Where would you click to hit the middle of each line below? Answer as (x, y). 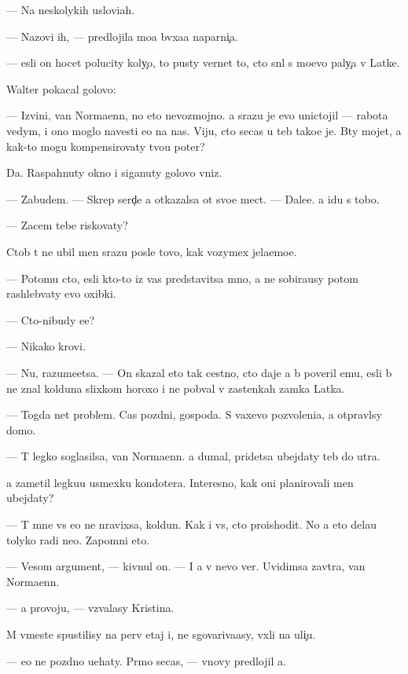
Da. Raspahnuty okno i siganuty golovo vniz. (114, 172)
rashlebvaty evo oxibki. (61, 293)
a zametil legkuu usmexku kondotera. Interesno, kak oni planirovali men (180, 482)
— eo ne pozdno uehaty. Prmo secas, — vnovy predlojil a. (146, 660)
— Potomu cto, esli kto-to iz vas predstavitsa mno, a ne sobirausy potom (182, 278)
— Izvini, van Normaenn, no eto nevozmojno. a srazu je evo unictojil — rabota (197, 115)
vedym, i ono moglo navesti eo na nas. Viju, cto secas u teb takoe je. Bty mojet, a (204, 130)
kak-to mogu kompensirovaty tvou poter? (106, 146)
